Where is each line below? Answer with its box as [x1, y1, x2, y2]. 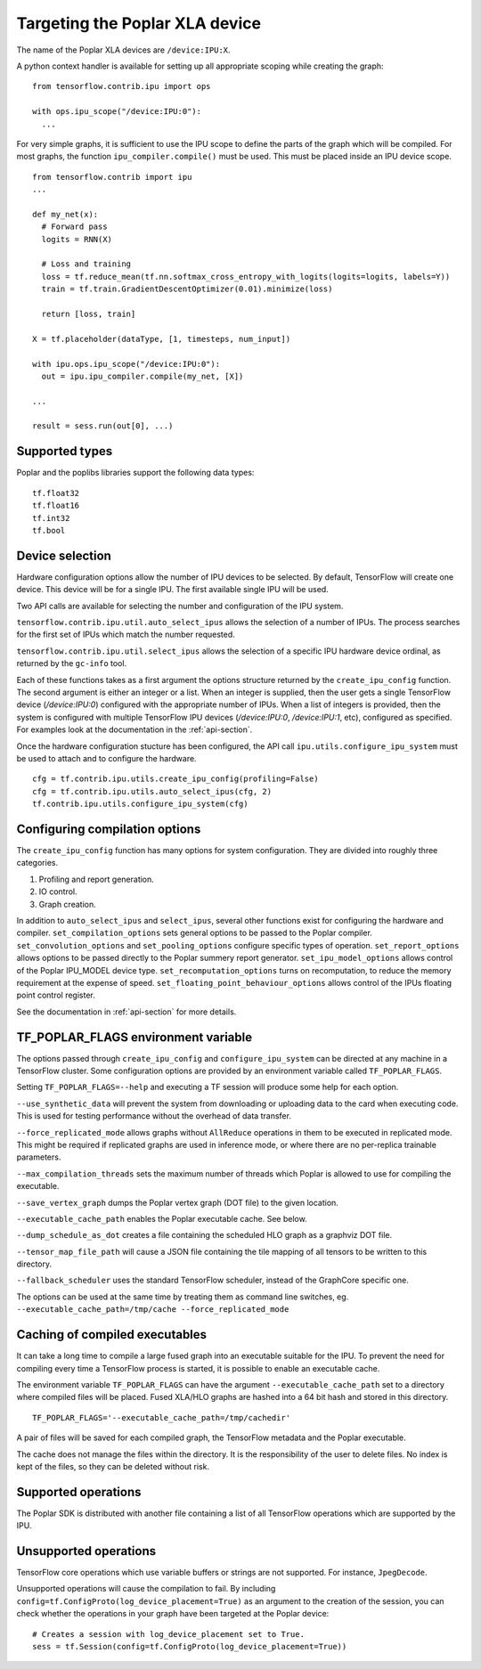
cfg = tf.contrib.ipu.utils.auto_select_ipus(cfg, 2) [32, 786, 272, 796]
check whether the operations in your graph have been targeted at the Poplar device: [16, 1608, 330, 1619]
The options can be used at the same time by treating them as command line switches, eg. [16, 1291, 349, 1302]
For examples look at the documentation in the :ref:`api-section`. [16, 724, 253, 735]
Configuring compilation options [16, 821, 201, 836]
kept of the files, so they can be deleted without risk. [16, 1461, 209, 1471]
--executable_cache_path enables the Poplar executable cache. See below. [16, 1213, 307, 1224]
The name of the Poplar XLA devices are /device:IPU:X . [16, 45, 231, 55]
